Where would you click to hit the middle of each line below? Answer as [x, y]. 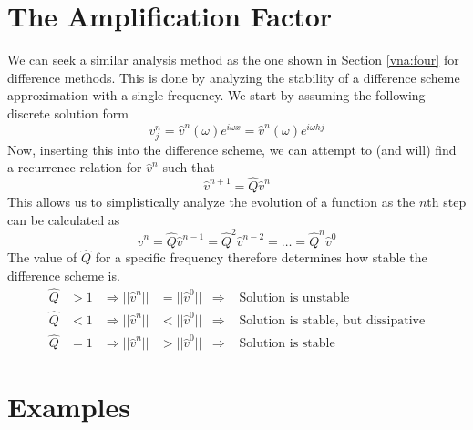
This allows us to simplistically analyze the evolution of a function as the [211, 202]
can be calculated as [64, 219]
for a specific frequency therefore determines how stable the [261, 257]
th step [447, 202]
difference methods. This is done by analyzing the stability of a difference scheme [234, 77]
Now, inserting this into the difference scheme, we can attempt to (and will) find [232, 149]
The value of [42, 257]
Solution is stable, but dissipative [332, 320]
